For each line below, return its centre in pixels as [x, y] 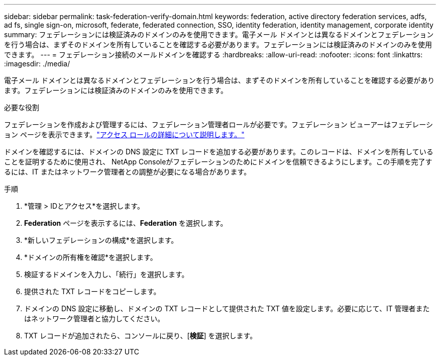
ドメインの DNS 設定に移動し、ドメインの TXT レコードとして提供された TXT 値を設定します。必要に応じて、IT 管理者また [227, 308]
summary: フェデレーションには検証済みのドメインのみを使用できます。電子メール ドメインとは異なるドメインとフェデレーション [219, 34]
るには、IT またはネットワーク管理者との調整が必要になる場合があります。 [128, 172]
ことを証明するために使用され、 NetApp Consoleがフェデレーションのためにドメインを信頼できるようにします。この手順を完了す [218, 162]
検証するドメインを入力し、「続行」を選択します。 [106, 274]
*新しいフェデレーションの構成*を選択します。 [101, 240]
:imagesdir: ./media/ [37, 64]
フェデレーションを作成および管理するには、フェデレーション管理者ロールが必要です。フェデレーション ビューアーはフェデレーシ [219, 124]
